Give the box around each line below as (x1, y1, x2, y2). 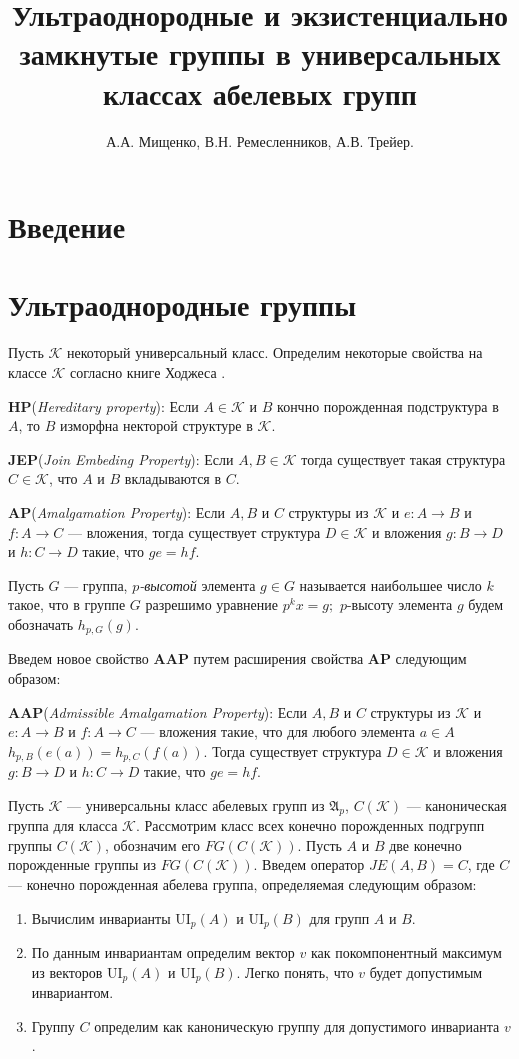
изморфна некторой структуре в (59, 415, 253, 436)
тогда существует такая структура (301, 448, 506, 469)
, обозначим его (104, 834, 200, 855)
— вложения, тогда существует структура (68, 521, 321, 542)
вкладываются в (124, 468, 222, 489)
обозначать (8, 613, 74, 634)
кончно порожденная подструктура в (277, 395, 499, 416)
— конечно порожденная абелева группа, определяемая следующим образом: (8, 874, 477, 895)
